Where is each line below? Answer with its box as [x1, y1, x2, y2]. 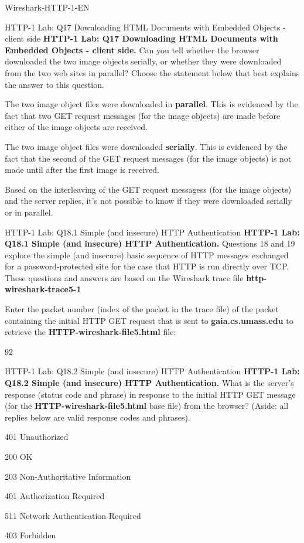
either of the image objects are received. [5, 121, 148, 133]
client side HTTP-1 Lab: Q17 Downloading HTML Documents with [5, 32, 278, 45]
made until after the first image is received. [5, 163, 159, 176]
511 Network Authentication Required [5, 509, 141, 521]
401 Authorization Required [5, 490, 105, 502]
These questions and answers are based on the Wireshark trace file [5, 271, 244, 284]
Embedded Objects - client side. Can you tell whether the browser [5, 43, 259, 56]
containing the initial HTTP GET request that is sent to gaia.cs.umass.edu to [5, 314, 293, 326]
